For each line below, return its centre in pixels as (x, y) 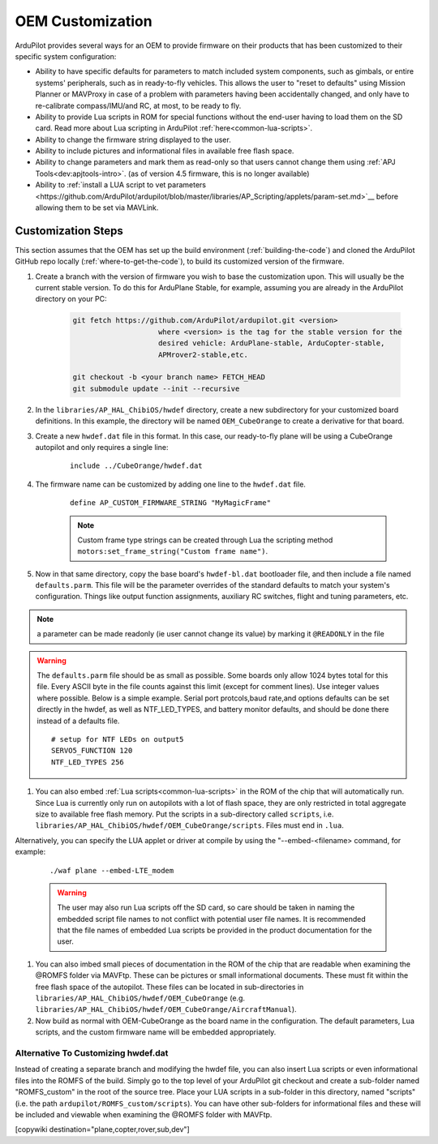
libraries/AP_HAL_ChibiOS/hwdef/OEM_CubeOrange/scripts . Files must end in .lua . (189, 825)
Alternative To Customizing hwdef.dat (92, 1052)
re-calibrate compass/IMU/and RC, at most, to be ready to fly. (138, 105)
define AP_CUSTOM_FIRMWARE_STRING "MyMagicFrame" (171, 503)
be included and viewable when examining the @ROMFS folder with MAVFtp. (144, 1114)
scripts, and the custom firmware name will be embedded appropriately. (156, 1032)
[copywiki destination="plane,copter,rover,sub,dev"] (102, 1129)
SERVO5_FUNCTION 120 (92, 751)
